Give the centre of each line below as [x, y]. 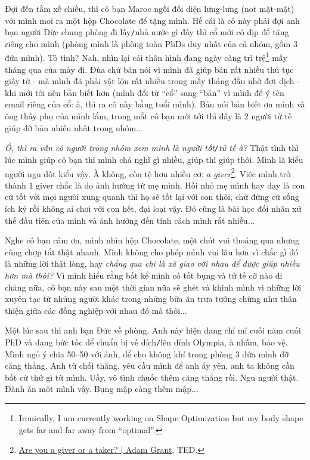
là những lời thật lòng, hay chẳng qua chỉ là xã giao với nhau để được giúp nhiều [152, 263]
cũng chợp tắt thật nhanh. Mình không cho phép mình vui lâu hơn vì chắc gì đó [152, 251]
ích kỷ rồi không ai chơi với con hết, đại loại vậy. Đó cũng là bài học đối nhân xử [153, 208]
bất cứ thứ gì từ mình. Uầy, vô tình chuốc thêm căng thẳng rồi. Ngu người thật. [152, 377]
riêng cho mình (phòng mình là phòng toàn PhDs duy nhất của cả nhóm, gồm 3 [151, 43]
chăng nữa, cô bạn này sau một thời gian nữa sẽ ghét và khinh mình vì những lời [153, 287]
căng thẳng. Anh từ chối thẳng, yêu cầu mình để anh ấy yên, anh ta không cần [150, 365]
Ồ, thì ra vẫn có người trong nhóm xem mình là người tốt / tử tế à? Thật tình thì [152, 148]
